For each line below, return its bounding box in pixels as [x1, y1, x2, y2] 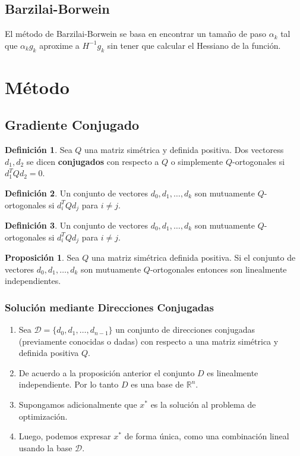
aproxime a [39, 39, 80, 51]
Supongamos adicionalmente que [18, 398, 137, 411]
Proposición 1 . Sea [5, 251, 80, 264]
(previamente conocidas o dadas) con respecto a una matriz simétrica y [18, 335, 279, 347]
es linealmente [207, 366, 258, 379]
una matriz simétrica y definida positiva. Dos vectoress [84, 143, 284, 156]
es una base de [131, 378, 184, 391]
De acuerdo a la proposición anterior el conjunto [18, 366, 195, 379]
